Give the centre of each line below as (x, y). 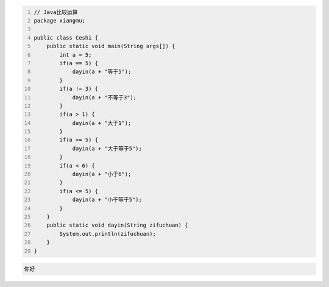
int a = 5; (76, 55)
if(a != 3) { (79, 89)
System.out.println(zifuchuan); (108, 234)
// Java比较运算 (56, 12)
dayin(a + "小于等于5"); (107, 200)
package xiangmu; (59, 20)
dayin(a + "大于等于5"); (107, 148)
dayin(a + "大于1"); (102, 123)
